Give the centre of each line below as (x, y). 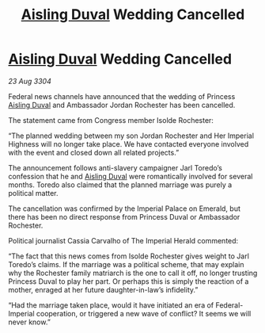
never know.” (30, 322)
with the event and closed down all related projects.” (94, 152)
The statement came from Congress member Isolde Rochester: (111, 120)
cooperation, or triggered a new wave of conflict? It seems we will (144, 313)
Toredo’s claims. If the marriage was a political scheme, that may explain (126, 264)
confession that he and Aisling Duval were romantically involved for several (131, 176)
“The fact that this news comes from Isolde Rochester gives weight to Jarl (129, 256)
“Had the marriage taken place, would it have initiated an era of (111, 305)
